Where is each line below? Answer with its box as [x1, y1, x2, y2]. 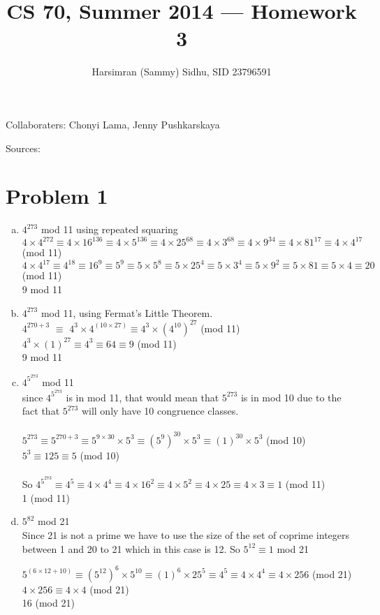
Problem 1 [6, 181, 108, 210]
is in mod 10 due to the [240, 390, 342, 404]
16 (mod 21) [22, 595, 75, 610]
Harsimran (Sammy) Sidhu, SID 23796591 [92, 64, 272, 79]
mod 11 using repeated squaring [41, 222, 178, 237]
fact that [22, 403, 60, 418]
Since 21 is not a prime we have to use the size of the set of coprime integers [22, 527, 350, 542]
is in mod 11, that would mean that [66, 390, 219, 404]
